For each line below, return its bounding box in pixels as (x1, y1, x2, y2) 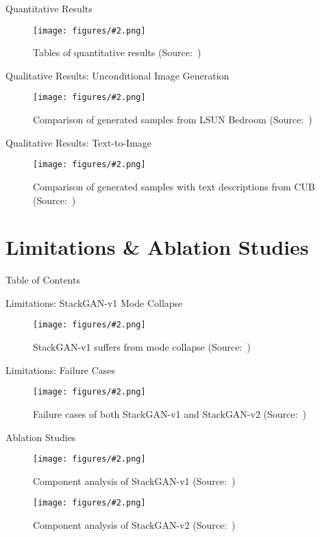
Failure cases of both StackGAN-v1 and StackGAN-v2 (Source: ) (33, 406, 306, 421)
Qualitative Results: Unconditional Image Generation (5, 68, 230, 82)
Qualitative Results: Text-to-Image (5, 135, 152, 149)
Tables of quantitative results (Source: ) (33, 45, 201, 60)
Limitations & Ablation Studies (5, 233, 309, 261)
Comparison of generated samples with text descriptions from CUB (33, 179, 315, 193)
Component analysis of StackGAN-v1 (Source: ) (33, 473, 236, 488)
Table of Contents (5, 273, 80, 287)
